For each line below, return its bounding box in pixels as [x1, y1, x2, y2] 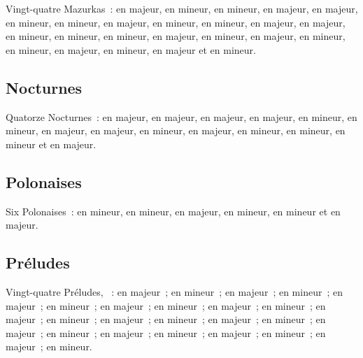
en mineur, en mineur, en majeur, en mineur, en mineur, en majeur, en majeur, [6, 15, 346, 29]
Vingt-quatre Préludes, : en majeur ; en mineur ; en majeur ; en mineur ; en [6, 284, 343, 299]
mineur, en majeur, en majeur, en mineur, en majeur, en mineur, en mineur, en [6, 123, 346, 138]
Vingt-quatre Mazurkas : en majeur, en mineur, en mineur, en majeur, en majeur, [6, 1, 358, 15]
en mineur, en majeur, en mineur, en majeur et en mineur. [6, 42, 256, 57]
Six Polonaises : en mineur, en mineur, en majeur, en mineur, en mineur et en [6, 203, 341, 218]
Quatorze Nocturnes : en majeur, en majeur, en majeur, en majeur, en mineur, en [6, 109, 357, 124]
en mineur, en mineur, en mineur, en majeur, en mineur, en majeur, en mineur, [6, 29, 346, 43]
